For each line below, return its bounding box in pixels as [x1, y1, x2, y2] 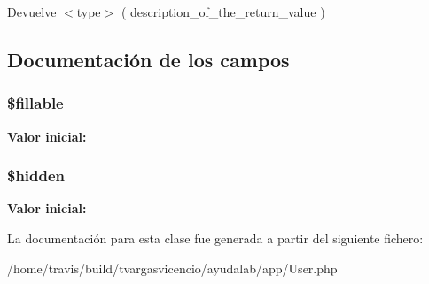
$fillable [7, 92, 64, 114]
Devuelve [7, 3, 57, 20]
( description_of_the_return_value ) [121, 3, 325, 20]
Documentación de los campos [7, 45, 290, 73]
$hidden [7, 165, 66, 187]
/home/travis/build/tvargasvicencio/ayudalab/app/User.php [7, 258, 338, 277]
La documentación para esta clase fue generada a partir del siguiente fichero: [7, 229, 424, 247]
